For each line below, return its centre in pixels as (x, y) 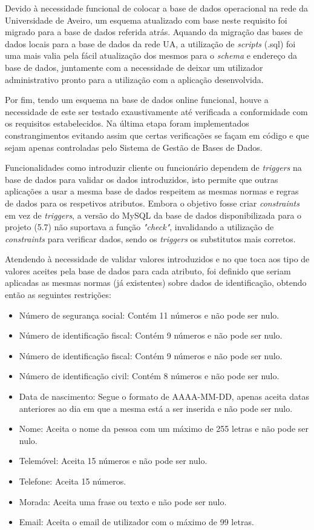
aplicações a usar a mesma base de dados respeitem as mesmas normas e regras (152, 191)
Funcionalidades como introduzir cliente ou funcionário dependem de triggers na (153, 167)
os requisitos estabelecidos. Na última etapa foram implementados (127, 123)
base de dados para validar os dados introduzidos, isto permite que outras (142, 179)
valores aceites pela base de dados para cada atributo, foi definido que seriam (148, 270)
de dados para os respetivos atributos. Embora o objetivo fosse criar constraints (152, 203)
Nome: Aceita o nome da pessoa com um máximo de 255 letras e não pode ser (164, 429)
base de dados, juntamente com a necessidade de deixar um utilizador (134, 67)
